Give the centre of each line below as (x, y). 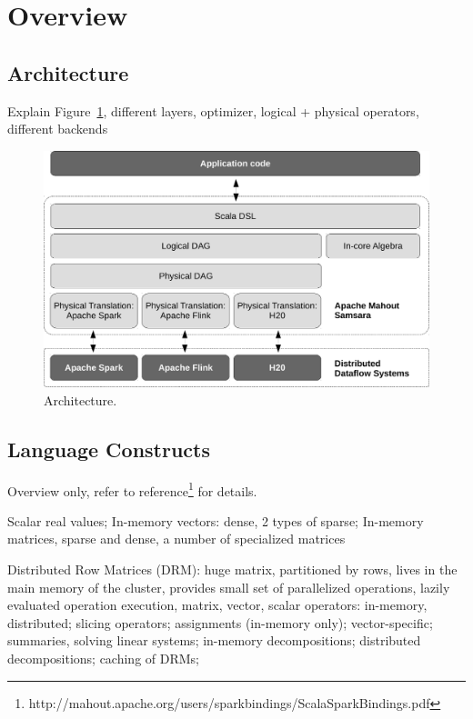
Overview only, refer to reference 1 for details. (132, 489)
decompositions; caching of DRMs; (104, 658)
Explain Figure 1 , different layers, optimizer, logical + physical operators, (213, 110)
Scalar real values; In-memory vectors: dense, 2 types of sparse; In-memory (216, 520)
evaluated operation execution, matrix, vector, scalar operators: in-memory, (217, 605)
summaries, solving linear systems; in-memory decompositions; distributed (214, 640)
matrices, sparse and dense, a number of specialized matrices (176, 539)
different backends (58, 129)
